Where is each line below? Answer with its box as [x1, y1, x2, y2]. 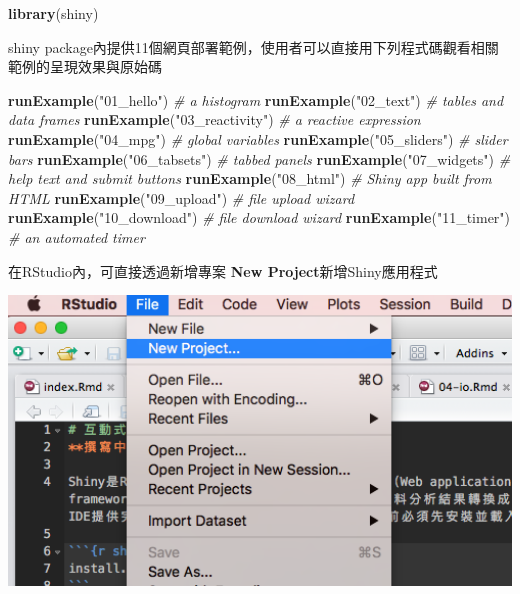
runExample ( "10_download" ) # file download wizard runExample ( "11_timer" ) [8, 207, 511, 228]
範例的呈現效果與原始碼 [8, 56, 162, 77]
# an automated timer [8, 226, 145, 247]
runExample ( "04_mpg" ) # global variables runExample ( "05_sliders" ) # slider [8, 128, 508, 149]
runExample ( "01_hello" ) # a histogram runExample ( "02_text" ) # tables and [8, 89, 504, 110]
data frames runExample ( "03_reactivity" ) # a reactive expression [8, 109, 421, 130]
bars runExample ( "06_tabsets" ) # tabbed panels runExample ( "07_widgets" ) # [8, 148, 511, 169]
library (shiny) [8, 3, 99, 23]
